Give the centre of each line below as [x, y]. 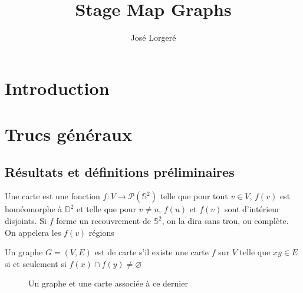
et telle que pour [106, 209]
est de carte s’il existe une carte [151, 252]
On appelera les [33, 232]
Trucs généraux [68, 134]
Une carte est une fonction [52, 196]
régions [101, 232]
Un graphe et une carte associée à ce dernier [108, 283]
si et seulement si [36, 263]
